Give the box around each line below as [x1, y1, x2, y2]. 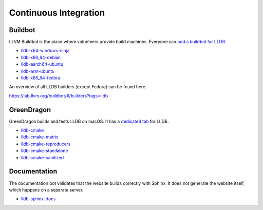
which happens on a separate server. [9, 187, 84, 192]
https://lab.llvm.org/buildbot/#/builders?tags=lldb [9, 93, 108, 98]
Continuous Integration [9, 7, 105, 18]
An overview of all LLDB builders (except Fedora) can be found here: [9, 84, 147, 90]
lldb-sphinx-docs [21, 196, 56, 202]
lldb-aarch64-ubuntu [21, 61, 63, 67]
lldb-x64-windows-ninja [21, 48, 70, 54]
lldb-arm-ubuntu [21, 68, 55, 74]
